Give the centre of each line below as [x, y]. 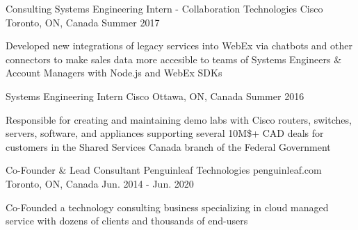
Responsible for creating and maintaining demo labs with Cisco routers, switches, [179, 119]
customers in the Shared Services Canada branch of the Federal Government [168, 146]
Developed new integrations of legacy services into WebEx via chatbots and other [179, 46]
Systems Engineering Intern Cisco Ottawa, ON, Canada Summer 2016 [155, 96]
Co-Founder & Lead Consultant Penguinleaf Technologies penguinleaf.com [164, 170]
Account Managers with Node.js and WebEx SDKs [114, 73]
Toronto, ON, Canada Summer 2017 [83, 22]
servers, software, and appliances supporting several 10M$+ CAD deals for [165, 133]
